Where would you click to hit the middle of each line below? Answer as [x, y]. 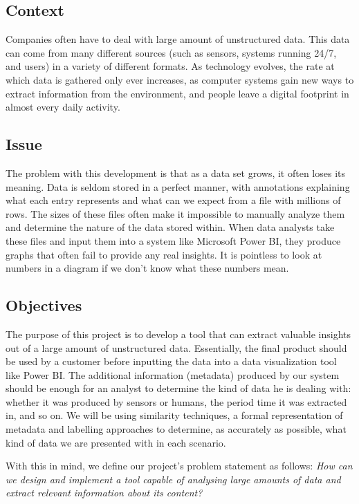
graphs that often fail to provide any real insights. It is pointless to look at [164, 254]
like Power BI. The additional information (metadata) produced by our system [173, 374]
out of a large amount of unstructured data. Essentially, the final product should [176, 347]
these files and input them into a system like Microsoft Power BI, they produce [173, 240]
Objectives [44, 305]
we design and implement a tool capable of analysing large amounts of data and [173, 479]
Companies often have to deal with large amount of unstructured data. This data [178, 39]
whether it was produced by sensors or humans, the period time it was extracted [176, 401]
